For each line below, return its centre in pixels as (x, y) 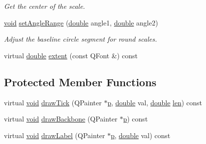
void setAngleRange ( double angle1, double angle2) (81, 22)
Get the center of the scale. (44, 6)
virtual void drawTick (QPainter (53, 102)
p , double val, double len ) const (155, 102)
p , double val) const (141, 135)
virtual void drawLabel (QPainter (55, 135)
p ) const (135, 119)
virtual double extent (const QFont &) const (71, 55)
